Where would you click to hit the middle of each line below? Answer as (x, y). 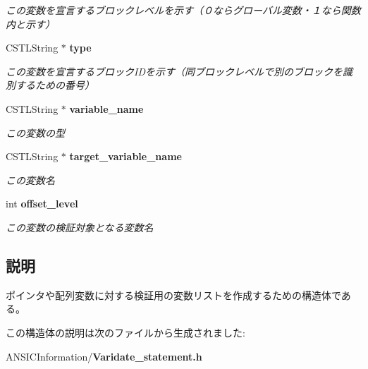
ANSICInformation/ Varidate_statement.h (104, 356)
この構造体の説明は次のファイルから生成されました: (125, 332)
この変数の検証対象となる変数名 (80, 227)
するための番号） (55, 85)
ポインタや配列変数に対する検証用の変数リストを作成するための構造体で (173, 295)
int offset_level (42, 204)
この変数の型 (35, 132)
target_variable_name (125, 156)
